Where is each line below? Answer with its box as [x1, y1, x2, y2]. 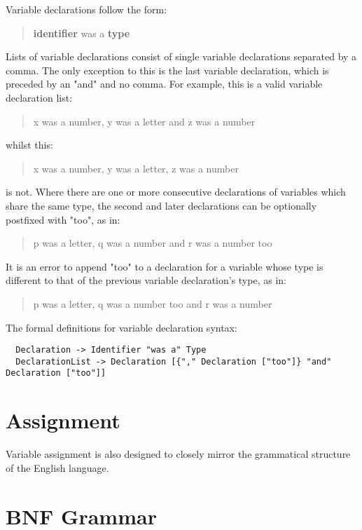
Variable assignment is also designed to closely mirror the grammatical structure [6, 447, 351, 461]
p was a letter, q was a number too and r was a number [33, 296, 272, 311]
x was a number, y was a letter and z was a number [33, 114, 256, 128]
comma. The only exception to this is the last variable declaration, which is [6, 62, 329, 77]
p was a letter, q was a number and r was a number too [33, 236, 272, 250]
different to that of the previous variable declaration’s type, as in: [6, 273, 286, 287]
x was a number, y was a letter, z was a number [33, 161, 239, 175]
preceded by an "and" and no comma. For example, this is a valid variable [6, 76, 323, 91]
